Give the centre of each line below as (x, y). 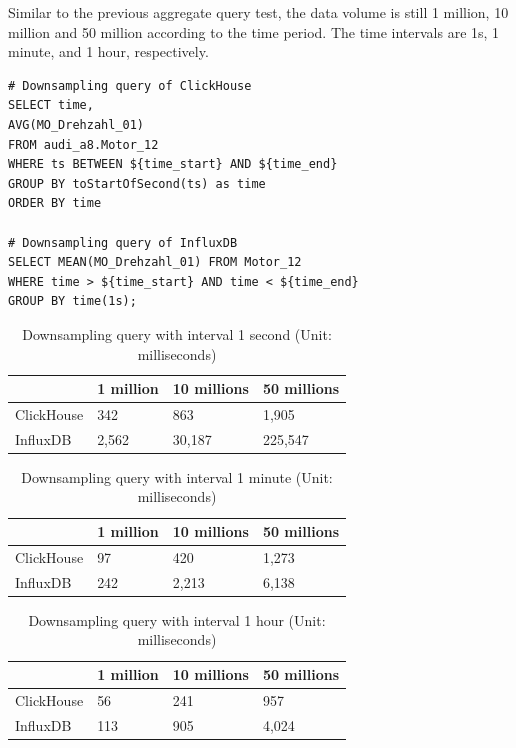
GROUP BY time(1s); (72, 301)
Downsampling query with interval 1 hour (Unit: (177, 619)
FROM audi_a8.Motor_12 (83, 144)
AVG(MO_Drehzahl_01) (76, 124)
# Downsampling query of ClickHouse (130, 85)
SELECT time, (51, 105)
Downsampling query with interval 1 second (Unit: (177, 333)
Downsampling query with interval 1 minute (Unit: (177, 476)
